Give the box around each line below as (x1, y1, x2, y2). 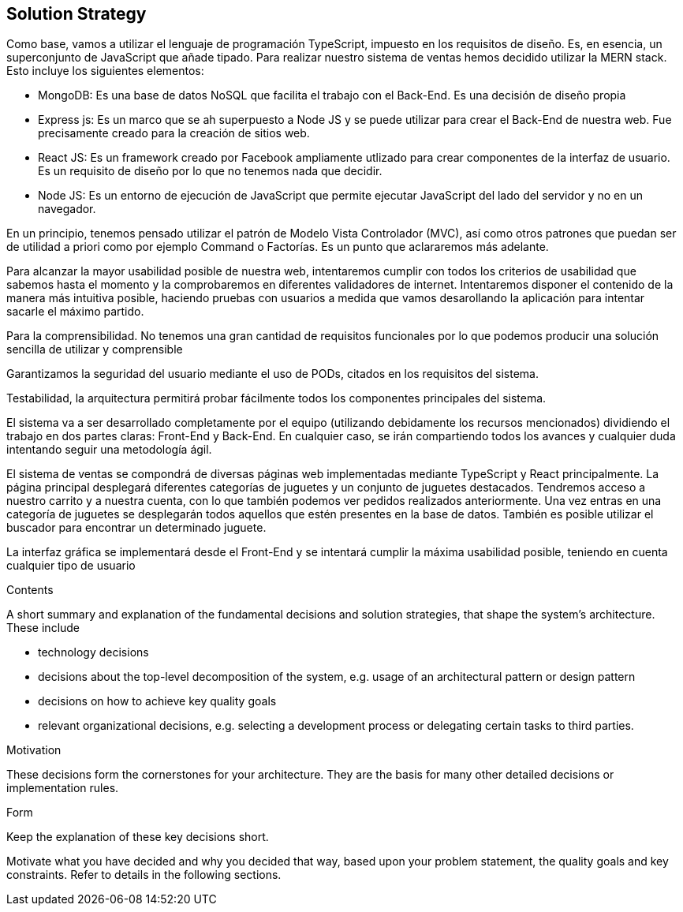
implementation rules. (6, 781, 119, 795)
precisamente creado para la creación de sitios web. (38, 126, 310, 140)
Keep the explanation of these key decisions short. (6, 830, 269, 844)
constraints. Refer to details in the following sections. (6, 868, 282, 882)
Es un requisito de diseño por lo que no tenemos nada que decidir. (38, 164, 383, 178)
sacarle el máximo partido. (6, 305, 144, 319)
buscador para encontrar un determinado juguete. (6, 521, 267, 535)
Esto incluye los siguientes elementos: (6, 64, 204, 78)
